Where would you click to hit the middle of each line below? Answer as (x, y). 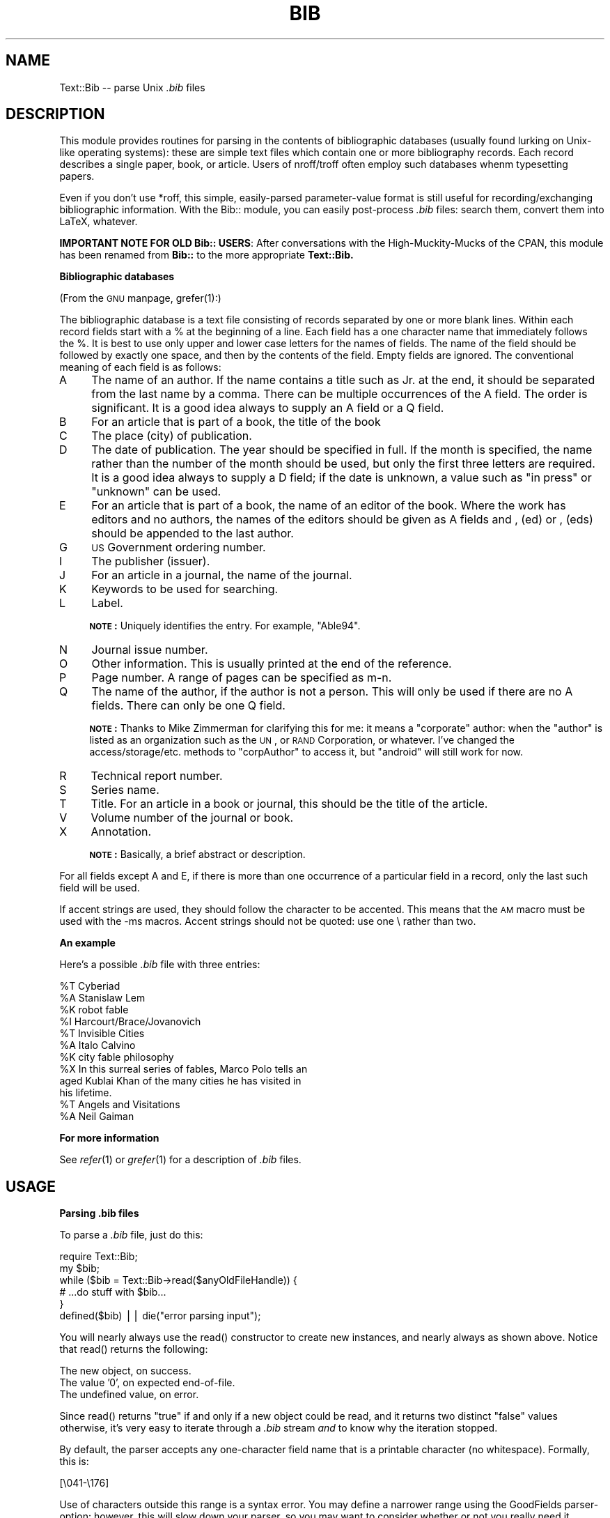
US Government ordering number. (179, 547)
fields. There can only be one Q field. (188, 706)
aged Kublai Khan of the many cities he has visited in (180, 1081)
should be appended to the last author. (193, 534)
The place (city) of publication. (172, 436)
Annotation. (121, 832)
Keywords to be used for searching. (185, 589)
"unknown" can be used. (156, 492)
